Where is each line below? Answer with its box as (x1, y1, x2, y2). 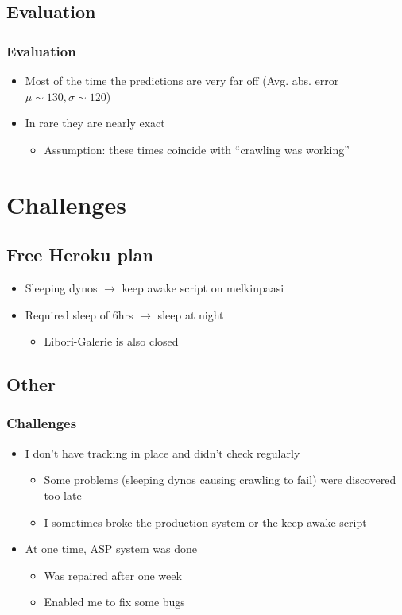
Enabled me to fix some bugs (44, 594, 185, 610)
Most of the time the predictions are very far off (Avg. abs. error (25, 72, 339, 88)
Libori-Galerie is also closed (44, 333, 179, 350)
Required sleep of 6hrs (25, 306, 133, 323)
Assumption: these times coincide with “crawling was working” (44, 141, 350, 157)
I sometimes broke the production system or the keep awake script (44, 513, 367, 530)
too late (44, 486, 82, 503)
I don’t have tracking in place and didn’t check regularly (25, 444, 300, 461)
